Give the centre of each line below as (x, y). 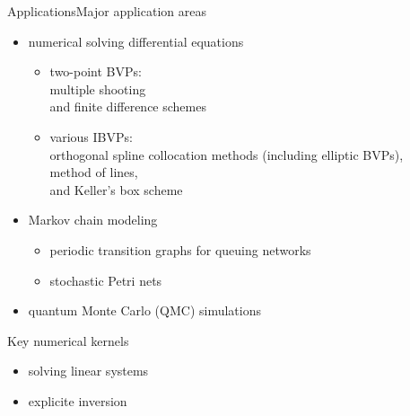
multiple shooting (98, 89)
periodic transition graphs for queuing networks (180, 249)
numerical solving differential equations (136, 41)
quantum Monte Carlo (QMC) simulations (145, 310)
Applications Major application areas (107, 11)
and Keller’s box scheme (116, 189)
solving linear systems (88, 371)
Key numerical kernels (68, 340)
